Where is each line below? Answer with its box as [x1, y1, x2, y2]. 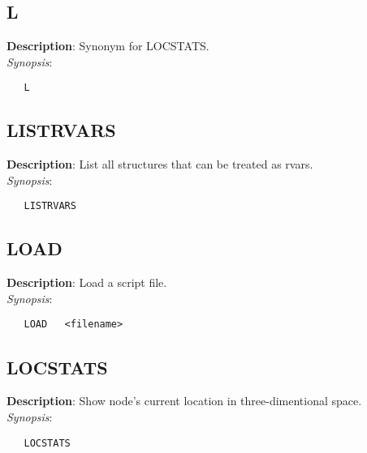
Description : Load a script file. [6, 274, 167, 291]
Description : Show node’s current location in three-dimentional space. [6, 392, 362, 409]
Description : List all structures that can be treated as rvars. [6, 156, 313, 173]
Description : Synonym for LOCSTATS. [6, 37, 209, 54]
